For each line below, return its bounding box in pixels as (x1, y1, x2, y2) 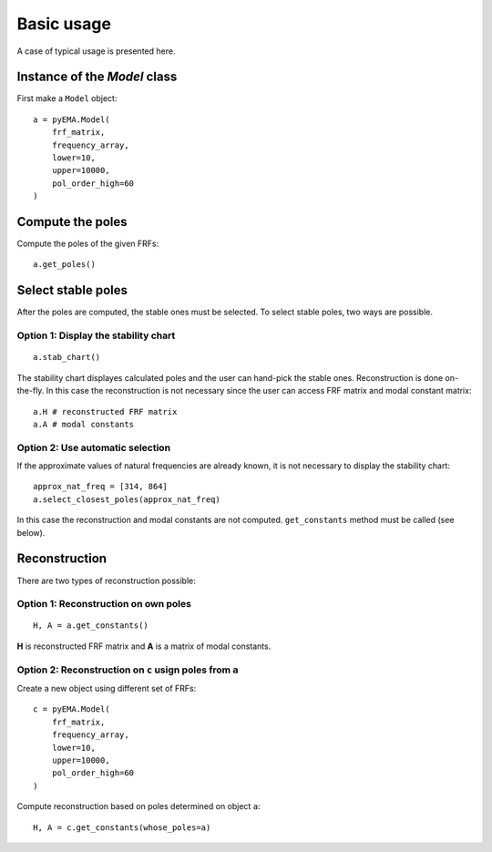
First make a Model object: (16, 93, 118, 104)
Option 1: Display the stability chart (16, 329, 176, 342)
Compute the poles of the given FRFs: (16, 238, 159, 250)
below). (16, 527, 46, 538)
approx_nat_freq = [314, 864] (33, 481, 169, 492)
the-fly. (16, 385, 45, 396)
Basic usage (16, 14, 111, 34)
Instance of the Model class (16, 69, 178, 85)
